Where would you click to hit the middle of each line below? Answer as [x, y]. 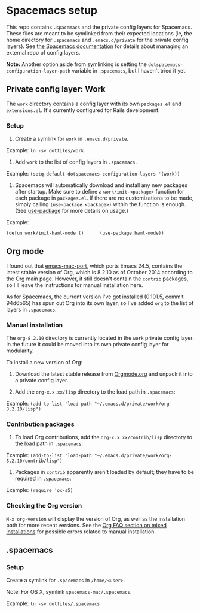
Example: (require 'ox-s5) [40, 490]
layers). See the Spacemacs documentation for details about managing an [97, 46]
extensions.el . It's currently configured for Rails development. [83, 110]
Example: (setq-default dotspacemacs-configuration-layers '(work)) [93, 174]
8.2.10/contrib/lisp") [34, 461]
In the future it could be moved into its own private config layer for [87, 345]
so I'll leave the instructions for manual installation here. [75, 285]
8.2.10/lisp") [24, 409]
